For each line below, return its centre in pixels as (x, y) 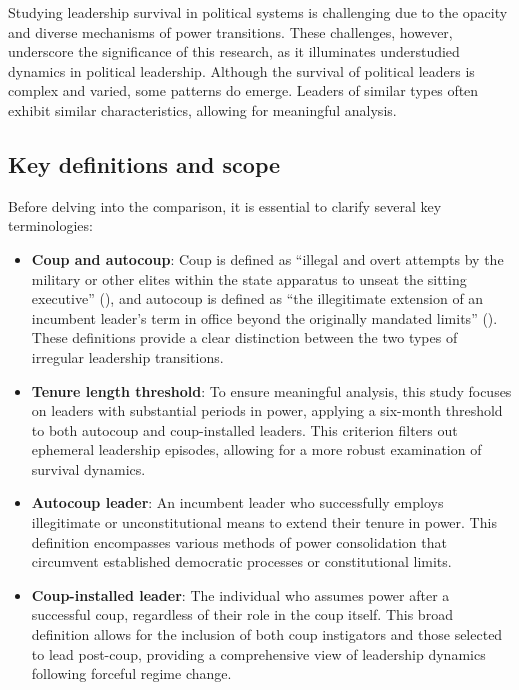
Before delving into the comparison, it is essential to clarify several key (225, 205)
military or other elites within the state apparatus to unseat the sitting (249, 278)
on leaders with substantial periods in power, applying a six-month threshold (267, 410)
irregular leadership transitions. (127, 356)
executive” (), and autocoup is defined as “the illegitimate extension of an (257, 298)
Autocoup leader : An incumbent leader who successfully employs (237, 502)
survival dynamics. (88, 468)
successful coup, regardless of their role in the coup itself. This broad (242, 614)
